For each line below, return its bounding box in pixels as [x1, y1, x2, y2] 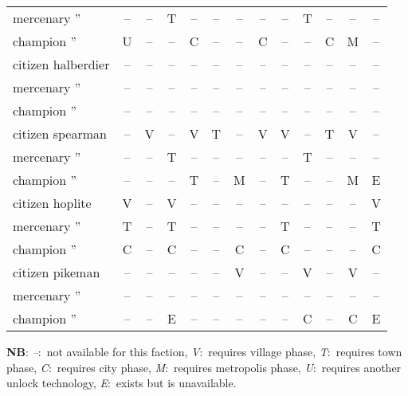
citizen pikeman [13, 263, 100, 281]
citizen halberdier [13, 55, 110, 73]
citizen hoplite [13, 194, 92, 212]
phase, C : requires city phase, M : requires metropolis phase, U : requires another [6, 359, 402, 375]
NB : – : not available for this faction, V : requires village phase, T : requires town [6, 343, 402, 359]
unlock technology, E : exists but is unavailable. [6, 374, 237, 391]
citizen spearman [13, 124, 107, 143]
